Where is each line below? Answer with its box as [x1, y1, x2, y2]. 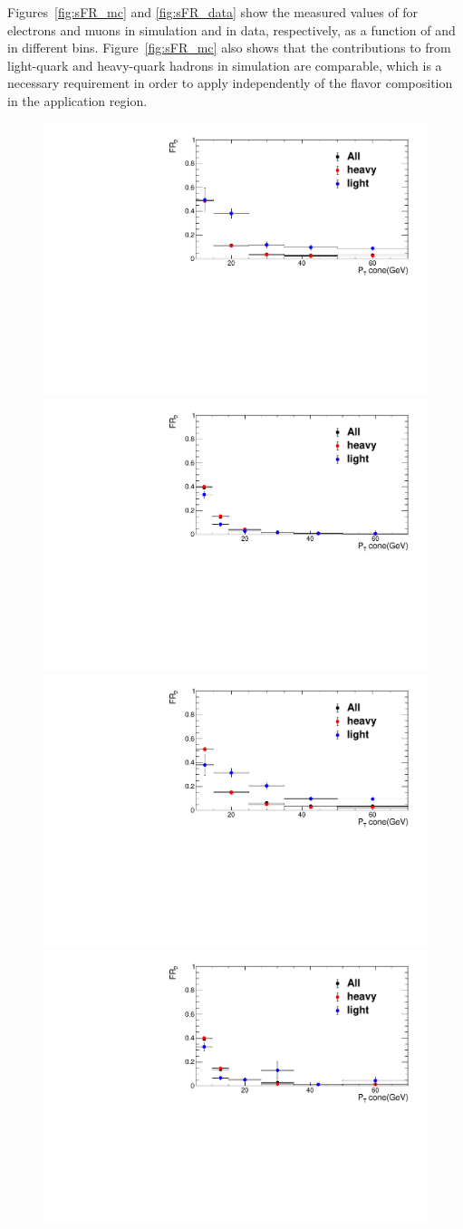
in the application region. [7, 91, 148, 110]
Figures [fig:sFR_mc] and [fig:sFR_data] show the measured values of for [7, 3, 419, 21]
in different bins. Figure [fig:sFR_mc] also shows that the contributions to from [7, 38, 451, 57]
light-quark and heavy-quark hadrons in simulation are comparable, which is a [7, 55, 442, 74]
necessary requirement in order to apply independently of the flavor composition [7, 73, 453, 92]
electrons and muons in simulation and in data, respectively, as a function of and [7, 20, 456, 39]
